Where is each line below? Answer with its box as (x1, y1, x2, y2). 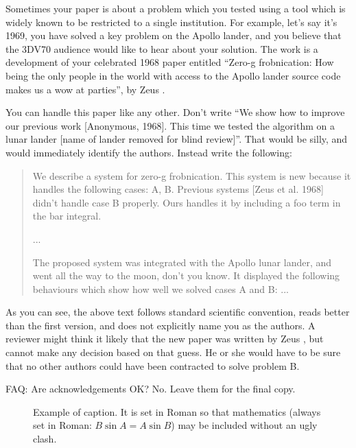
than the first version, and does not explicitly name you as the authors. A (5, 318, 316, 332)
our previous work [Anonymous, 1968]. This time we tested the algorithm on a (5, 118, 335, 132)
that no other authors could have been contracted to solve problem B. (5, 358, 300, 373)
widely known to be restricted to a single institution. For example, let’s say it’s (5, 14, 337, 29)
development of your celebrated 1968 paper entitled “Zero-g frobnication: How (5, 55, 334, 69)
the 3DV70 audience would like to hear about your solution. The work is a (5, 41, 318, 56)
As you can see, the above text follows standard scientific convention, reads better (5, 305, 350, 319)
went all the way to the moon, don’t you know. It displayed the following (32, 268, 340, 283)
